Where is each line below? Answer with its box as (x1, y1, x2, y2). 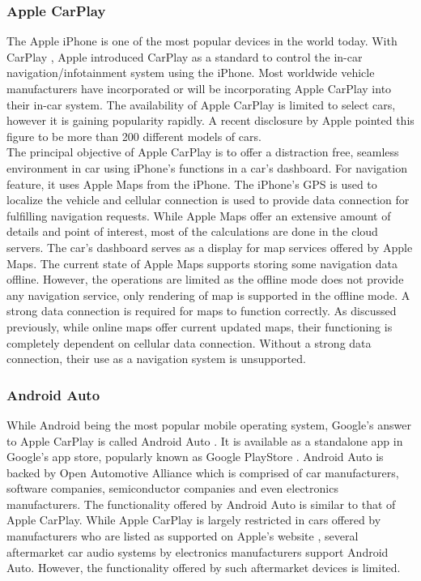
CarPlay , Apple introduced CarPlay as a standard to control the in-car (6, 48, 363, 65)
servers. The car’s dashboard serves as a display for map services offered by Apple (6, 238, 413, 255)
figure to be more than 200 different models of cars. (6, 127, 262, 144)
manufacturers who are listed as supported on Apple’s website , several (6, 528, 359, 545)
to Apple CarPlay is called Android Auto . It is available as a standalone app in (6, 432, 403, 449)
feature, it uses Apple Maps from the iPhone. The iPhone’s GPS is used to (6, 175, 377, 192)
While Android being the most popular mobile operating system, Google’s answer (6, 416, 411, 433)
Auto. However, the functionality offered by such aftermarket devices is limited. (6, 559, 401, 576)
